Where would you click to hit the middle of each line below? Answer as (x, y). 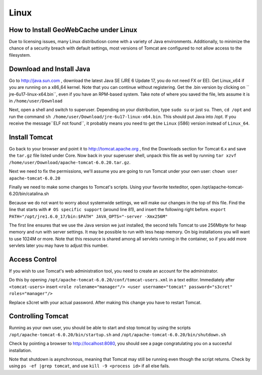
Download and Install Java (50, 69)
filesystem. (20, 55)
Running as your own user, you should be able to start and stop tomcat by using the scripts (100, 328)
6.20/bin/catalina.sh (29, 194)
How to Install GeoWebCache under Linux (73, 30)
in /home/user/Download (36, 101)
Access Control (33, 259)
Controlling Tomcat (39, 316)
